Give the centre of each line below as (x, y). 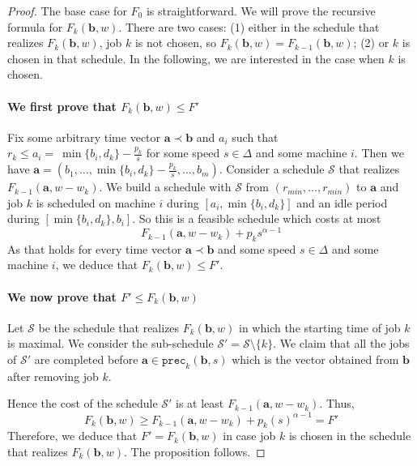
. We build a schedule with (165, 187)
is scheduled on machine (96, 202)
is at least (200, 403)
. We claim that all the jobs (341, 343)
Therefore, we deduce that (72, 436)
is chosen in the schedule (350, 436)
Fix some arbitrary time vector (84, 137)
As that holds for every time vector (95, 248)
